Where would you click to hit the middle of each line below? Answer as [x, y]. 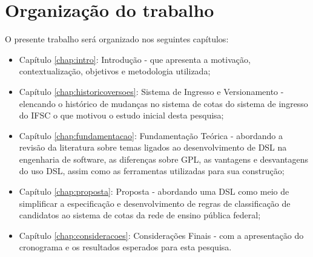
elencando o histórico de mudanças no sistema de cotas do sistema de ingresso [163, 103]
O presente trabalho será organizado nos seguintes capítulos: [117, 39]
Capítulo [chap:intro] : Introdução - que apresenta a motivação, [135, 59]
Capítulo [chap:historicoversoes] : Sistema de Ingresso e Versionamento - [151, 91]
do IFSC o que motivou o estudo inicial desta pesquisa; [121, 115]
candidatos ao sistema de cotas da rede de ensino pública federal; [140, 215]
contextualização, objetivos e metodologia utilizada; [115, 71]
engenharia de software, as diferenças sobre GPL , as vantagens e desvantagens [164, 159]
